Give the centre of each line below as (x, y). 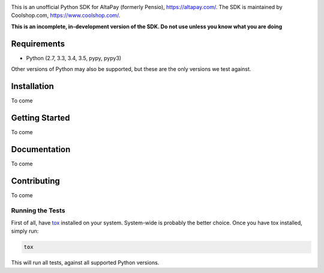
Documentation (41, 149)
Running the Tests (38, 210)
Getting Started (40, 118)
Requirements (38, 44)
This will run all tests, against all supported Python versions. (85, 263)
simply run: (25, 231)
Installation (32, 86)
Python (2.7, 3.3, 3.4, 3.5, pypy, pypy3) (74, 58)
